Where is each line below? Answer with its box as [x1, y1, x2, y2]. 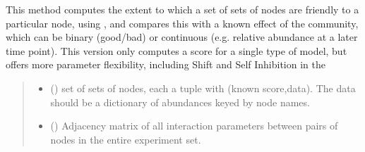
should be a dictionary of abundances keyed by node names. [50, 94, 310, 109]
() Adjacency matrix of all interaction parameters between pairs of [50, 118, 338, 133]
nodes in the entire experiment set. [50, 132, 201, 146]
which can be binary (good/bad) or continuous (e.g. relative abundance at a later [6, 30, 358, 44]
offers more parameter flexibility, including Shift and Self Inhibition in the [6, 57, 325, 72]
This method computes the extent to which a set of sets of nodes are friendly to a [6, 2, 359, 16]
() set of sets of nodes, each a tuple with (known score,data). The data [50, 80, 356, 95]
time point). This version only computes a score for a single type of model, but [6, 43, 347, 58]
